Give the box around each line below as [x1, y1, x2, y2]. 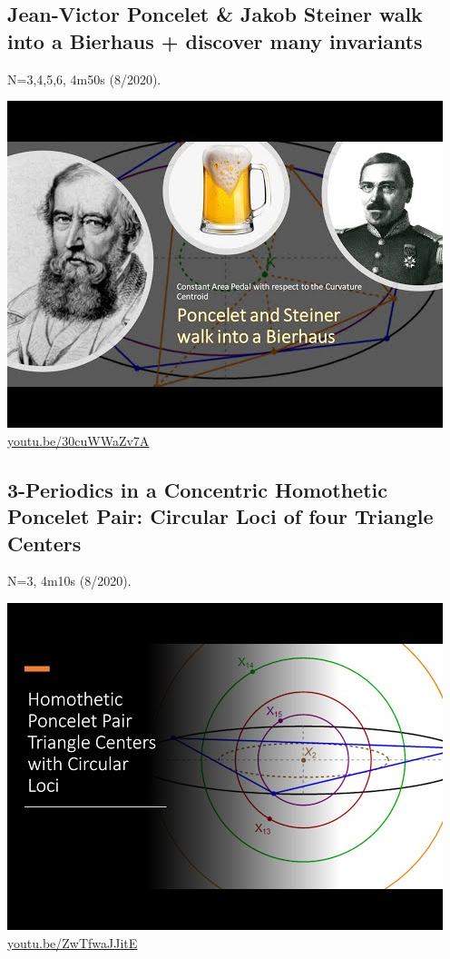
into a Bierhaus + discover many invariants [7, 26, 423, 54]
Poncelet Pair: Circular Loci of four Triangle [7, 502, 434, 530]
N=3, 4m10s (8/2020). [7, 571, 132, 590]
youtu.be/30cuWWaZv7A [7, 430, 150, 450]
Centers [7, 529, 82, 557]
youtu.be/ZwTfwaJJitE [7, 933, 138, 952]
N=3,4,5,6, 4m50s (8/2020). [7, 69, 161, 88]
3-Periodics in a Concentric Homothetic [7, 475, 387, 503]
